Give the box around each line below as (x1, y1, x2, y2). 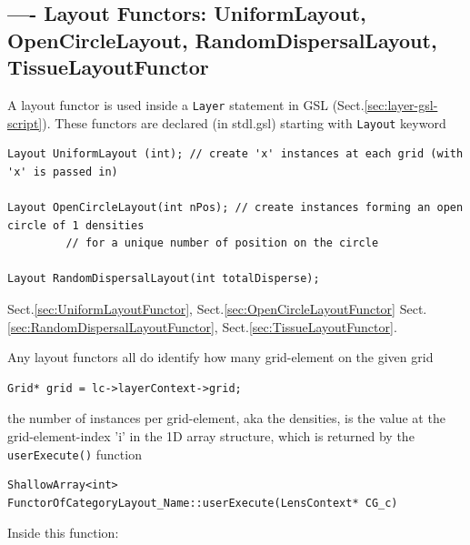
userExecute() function (7, 444, 142, 463)
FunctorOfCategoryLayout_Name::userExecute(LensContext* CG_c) (7, 496, 398, 510)
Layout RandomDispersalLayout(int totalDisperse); (7, 272, 320, 286)
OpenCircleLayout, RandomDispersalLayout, (7, 25, 437, 54)
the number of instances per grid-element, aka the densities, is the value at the (7, 409, 445, 428)
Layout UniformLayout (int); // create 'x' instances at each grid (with (7, 147, 464, 161)
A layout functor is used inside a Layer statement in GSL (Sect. (7, 95, 365, 114)
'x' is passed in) (7, 165, 118, 178)
